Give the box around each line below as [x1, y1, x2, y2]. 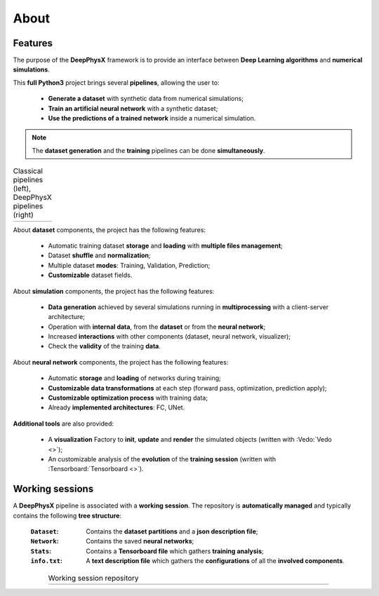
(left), [13, 184, 32, 194]
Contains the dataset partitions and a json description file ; [86, 527, 258, 536]
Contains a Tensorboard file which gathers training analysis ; [86, 547, 264, 555]
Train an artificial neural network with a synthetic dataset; [48, 104, 218, 112]
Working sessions [13, 483, 94, 495]
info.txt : [30, 557, 63, 565]
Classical [13, 166, 44, 176]
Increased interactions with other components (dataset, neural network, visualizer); [48, 332, 291, 341]
